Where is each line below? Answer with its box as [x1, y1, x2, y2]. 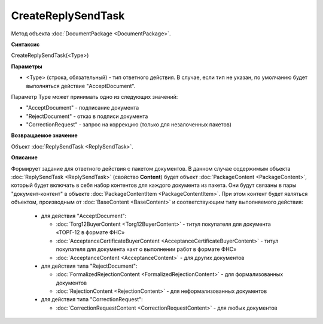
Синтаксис [11, 41, 40, 48]
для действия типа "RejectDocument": [41, 262, 138, 270]
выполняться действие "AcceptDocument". [26, 82, 136, 89]
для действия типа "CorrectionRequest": [41, 296, 143, 303]
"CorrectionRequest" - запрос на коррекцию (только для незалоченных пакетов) [26, 121, 232, 128]
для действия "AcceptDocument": [41, 212, 127, 219]
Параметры [11, 63, 42, 70]
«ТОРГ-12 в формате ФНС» [56, 229, 125, 236]
